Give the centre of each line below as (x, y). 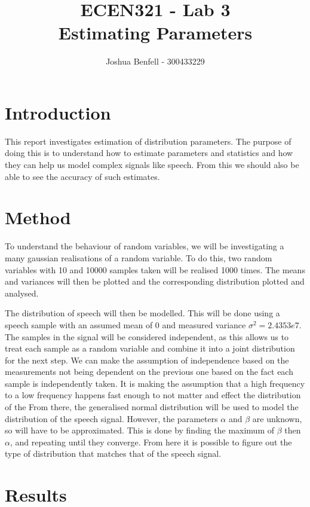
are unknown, (277, 418)
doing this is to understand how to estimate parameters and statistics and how (149, 153)
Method (38, 217)
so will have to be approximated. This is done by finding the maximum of (139, 430)
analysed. (22, 293)
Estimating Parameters (155, 33)
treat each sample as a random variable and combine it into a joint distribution (150, 348)
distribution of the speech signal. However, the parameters (111, 418)
